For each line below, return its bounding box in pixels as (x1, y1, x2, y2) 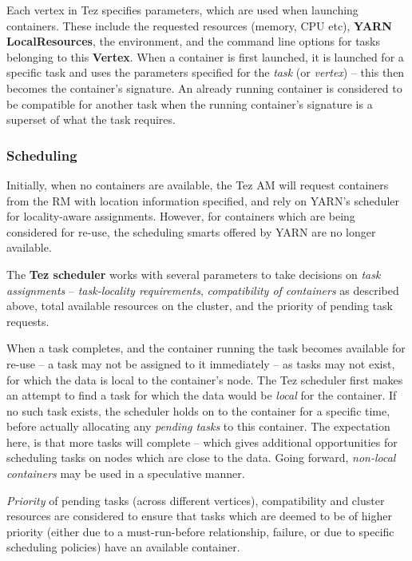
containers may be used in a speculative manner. (6, 465, 245, 482)
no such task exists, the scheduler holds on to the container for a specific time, (6, 402, 390, 419)
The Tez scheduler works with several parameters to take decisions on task (6, 265, 381, 282)
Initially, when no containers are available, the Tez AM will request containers (6, 176, 389, 193)
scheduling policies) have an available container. (6, 539, 240, 555)
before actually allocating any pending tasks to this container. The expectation (6, 418, 390, 435)
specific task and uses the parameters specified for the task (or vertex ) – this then (6, 64, 405, 81)
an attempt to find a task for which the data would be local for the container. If (6, 387, 397, 404)
